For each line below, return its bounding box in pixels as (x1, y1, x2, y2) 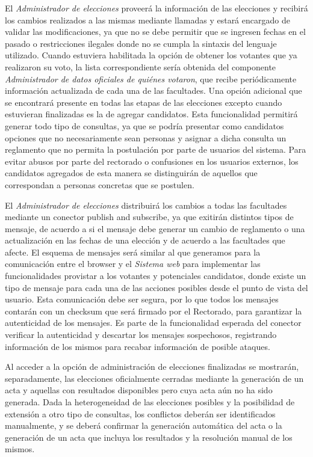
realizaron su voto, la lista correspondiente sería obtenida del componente (5, 60, 276, 73)
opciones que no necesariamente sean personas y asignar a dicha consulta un (5, 131, 287, 144)
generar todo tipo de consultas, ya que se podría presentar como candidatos (5, 119, 284, 132)
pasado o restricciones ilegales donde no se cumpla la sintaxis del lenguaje (5, 37, 277, 49)
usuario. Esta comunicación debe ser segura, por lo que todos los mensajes (5, 293, 279, 305)
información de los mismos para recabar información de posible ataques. (5, 340, 270, 352)
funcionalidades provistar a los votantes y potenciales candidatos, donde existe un (5, 269, 306, 282)
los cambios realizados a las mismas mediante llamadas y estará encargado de (5, 13, 290, 26)
